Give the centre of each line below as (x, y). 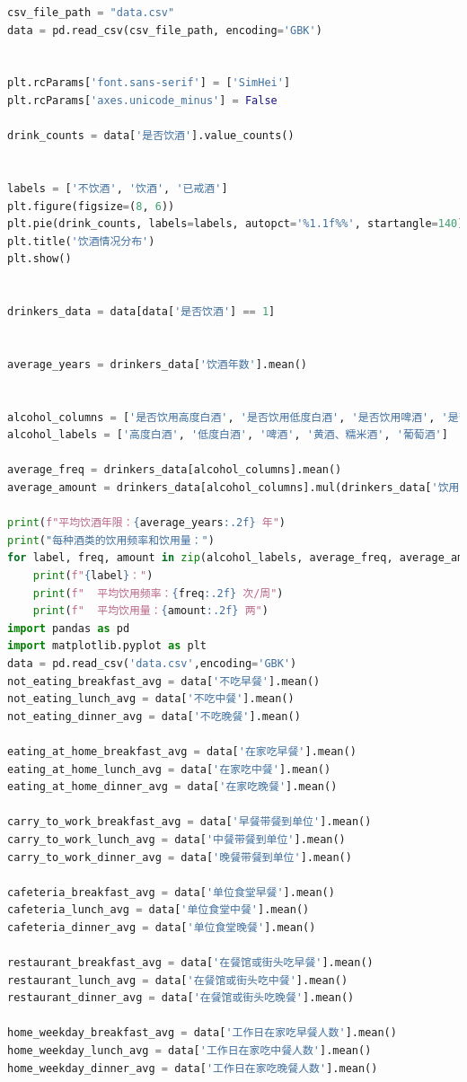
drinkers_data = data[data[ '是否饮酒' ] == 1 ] (141, 312)
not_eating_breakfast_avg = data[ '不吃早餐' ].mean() (164, 681)
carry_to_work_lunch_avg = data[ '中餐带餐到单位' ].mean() (176, 839)
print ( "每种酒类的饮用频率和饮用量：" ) (111, 540)
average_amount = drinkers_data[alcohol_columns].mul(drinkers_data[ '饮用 (233, 488)
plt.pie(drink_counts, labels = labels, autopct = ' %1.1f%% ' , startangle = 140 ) (236, 224)
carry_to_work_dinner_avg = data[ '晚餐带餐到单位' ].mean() (180, 857)
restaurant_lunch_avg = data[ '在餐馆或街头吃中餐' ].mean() (178, 980)
